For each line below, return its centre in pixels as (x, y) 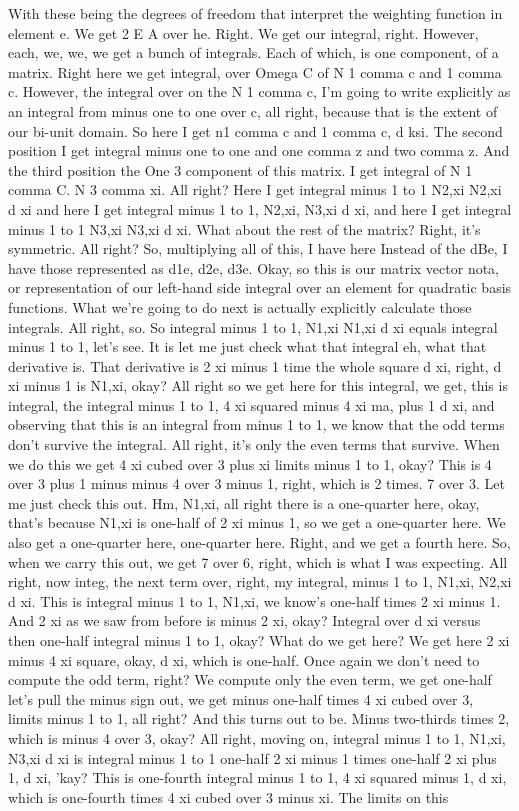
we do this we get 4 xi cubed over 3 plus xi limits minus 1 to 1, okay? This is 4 (250, 463)
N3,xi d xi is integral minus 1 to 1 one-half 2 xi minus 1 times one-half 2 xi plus (252, 757)
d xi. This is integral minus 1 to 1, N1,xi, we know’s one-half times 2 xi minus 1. (254, 600)
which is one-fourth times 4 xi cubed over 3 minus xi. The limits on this (228, 796)
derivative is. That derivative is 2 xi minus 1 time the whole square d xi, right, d (255, 365)
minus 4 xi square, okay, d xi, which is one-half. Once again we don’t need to (244, 659)
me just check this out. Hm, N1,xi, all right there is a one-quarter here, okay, (244, 502)
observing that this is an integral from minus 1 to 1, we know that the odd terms (256, 424)
